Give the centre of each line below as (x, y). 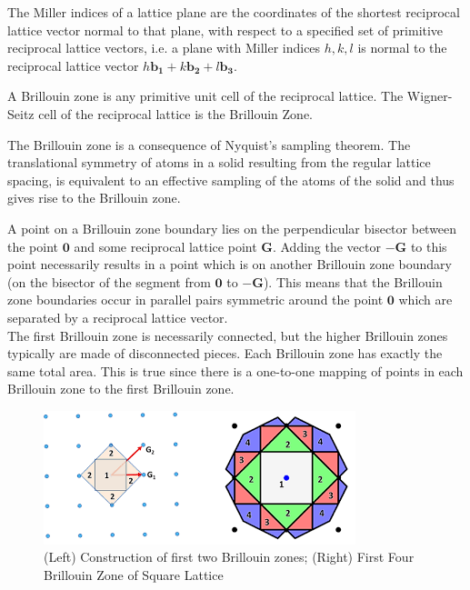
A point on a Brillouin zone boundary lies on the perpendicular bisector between (232, 228)
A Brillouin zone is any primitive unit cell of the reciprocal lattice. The (205, 96)
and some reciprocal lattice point (165, 246)
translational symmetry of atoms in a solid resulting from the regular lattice (219, 162)
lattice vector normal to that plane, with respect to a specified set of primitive (225, 30)
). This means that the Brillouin (353, 281)
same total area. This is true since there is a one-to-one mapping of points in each (235, 370)
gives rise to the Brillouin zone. (94, 198)
